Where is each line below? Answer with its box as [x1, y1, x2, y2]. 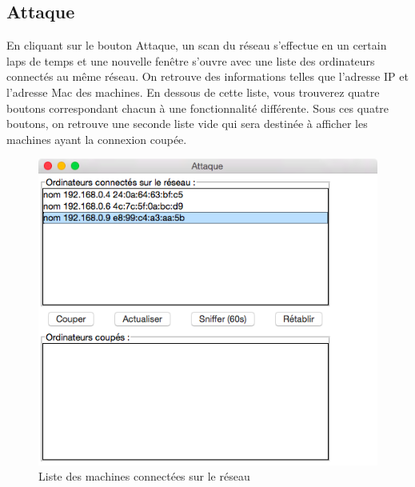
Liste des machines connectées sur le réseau [38, 468, 250, 485]
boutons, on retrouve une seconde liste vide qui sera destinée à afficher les [6, 115, 368, 132]
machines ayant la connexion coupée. [6, 130, 187, 147]
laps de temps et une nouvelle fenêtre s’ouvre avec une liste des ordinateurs [6, 52, 375, 69]
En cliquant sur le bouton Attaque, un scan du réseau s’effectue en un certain [6, 37, 387, 54]
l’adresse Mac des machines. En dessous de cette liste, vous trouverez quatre [6, 83, 380, 100]
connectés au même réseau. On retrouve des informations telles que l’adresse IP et [6, 68, 409, 85]
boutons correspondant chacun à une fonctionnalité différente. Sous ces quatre [6, 99, 389, 116]
